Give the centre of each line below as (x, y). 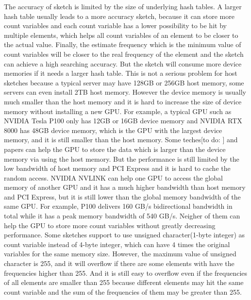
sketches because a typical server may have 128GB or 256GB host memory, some (124, 82)
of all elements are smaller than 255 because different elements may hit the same (124, 282)
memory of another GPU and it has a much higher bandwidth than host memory (125, 187)
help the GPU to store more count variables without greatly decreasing (110, 225)
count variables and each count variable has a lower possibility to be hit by (115, 25)
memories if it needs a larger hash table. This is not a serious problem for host (121, 73)
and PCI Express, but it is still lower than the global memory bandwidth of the (122, 196)
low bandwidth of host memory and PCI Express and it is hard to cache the (117, 168)
